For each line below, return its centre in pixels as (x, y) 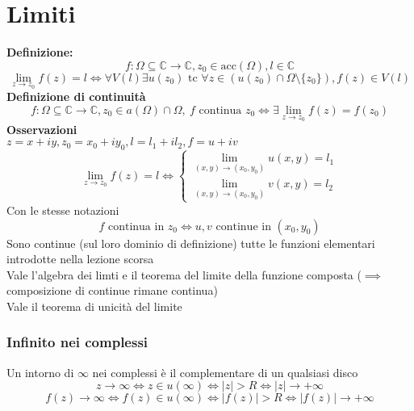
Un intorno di (40, 372)
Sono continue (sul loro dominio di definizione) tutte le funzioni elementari (191, 243)
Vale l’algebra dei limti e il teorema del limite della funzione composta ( (184, 274)
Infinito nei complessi (77, 342)
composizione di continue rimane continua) (112, 290)
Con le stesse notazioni (63, 210)
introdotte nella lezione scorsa (80, 259)
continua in (136, 226)
